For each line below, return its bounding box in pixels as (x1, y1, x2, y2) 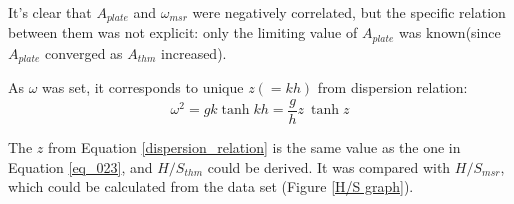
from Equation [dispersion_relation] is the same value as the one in (47, 137, 461, 158)
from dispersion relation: (317, 77, 468, 98)
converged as (45, 42, 123, 63)
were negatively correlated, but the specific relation (192, 2, 506, 22)
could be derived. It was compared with (207, 156, 451, 177)
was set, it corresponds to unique (42, 77, 244, 98)
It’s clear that (8, 2, 92, 22)
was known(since (399, 22, 501, 43)
